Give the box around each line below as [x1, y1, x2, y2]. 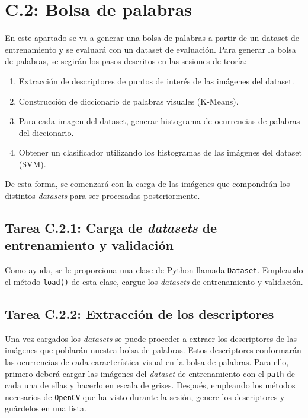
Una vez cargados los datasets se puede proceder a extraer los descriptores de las [5, 332, 297, 344]
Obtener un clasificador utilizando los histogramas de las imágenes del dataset [18, 146, 302, 159]
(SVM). [18, 157, 46, 170]
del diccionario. [18, 126, 74, 138]
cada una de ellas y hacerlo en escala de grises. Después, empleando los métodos [5, 379, 296, 391]
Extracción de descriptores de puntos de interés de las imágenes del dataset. [18, 74, 294, 87]
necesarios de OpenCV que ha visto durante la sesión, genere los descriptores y [5, 390, 285, 403]
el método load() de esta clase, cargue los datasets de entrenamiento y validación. [5, 275, 303, 287]
